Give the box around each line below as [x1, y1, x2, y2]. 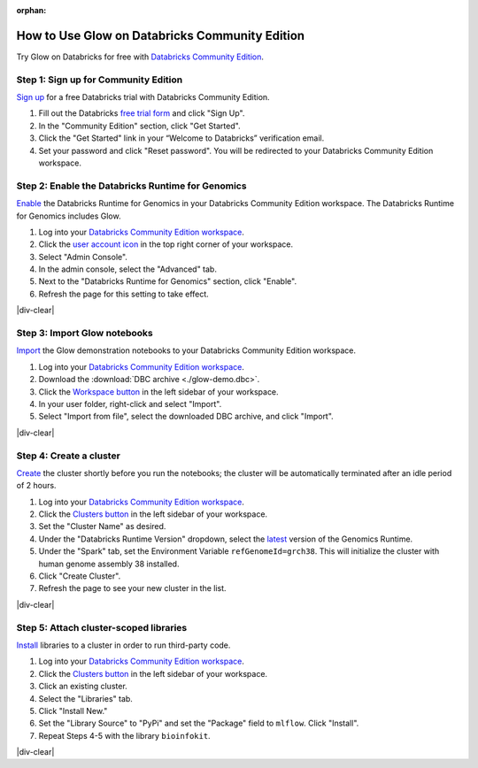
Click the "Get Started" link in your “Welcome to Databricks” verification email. [38, 133, 325, 143]
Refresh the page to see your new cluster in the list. [38, 583, 227, 594]
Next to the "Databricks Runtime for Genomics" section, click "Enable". [38, 276, 297, 287]
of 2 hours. [16, 480, 57, 491]
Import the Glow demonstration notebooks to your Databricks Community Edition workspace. [16, 345, 357, 356]
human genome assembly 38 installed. [38, 558, 180, 569]
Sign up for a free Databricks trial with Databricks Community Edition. [16, 92, 270, 103]
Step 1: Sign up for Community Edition [16, 73, 183, 86]
